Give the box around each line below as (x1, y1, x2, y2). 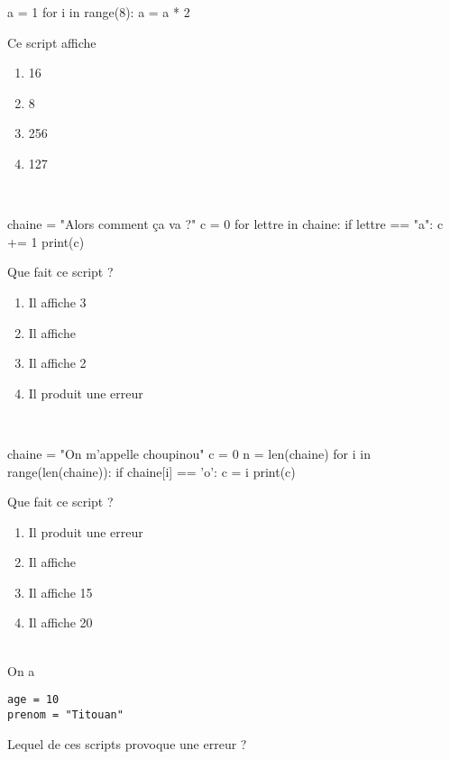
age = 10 (7, 693, 60, 707)
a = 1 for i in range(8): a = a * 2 (7, 3, 190, 21)
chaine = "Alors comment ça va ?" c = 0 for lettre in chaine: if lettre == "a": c (7, 215, 444, 233)
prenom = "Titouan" (7, 708, 124, 721)
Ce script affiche (7, 32, 96, 51)
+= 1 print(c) (7, 232, 85, 251)
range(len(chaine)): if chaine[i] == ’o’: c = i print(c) (7, 462, 296, 480)
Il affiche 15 (28, 582, 93, 601)
